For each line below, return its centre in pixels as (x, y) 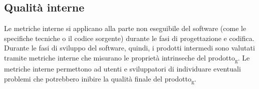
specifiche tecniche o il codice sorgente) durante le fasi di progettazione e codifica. (129, 38)
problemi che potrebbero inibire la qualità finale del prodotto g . (100, 79)
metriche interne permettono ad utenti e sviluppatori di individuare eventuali (122, 69)
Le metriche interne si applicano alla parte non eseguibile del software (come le (125, 28)
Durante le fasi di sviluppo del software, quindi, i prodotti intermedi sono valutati (129, 48)
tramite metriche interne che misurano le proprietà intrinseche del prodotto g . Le (127, 58)
